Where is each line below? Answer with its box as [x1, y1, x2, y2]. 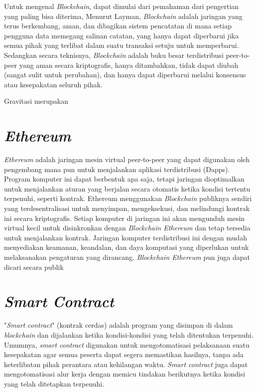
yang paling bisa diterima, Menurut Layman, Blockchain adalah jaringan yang [4, 10, 243, 21]
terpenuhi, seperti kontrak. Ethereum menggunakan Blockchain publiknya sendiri [4, 193, 252, 203]
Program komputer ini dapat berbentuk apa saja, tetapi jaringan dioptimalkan [4, 174, 245, 184]
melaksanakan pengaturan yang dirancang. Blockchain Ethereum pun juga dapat [4, 252, 251, 262]
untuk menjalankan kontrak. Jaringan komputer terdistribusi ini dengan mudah [4, 232, 247, 242]
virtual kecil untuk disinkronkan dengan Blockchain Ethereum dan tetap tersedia [4, 222, 251, 233]
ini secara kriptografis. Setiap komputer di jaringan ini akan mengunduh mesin [4, 212, 245, 223]
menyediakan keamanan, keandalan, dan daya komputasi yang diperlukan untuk [4, 242, 249, 252]
